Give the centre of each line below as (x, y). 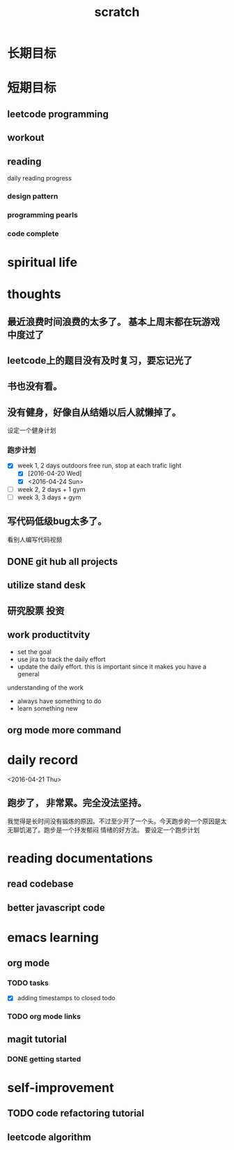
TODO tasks (28, 983)
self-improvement (61, 1088)
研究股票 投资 (36, 611)
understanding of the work (45, 687)
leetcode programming (58, 114)
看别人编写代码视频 (35, 539)
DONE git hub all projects (63, 561)
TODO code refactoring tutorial (76, 1113)
